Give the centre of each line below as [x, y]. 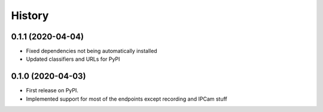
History [30, 15]
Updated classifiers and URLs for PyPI [73, 59]
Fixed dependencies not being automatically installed [92, 51]
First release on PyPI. [52, 91]
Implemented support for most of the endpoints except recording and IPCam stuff [127, 99]
